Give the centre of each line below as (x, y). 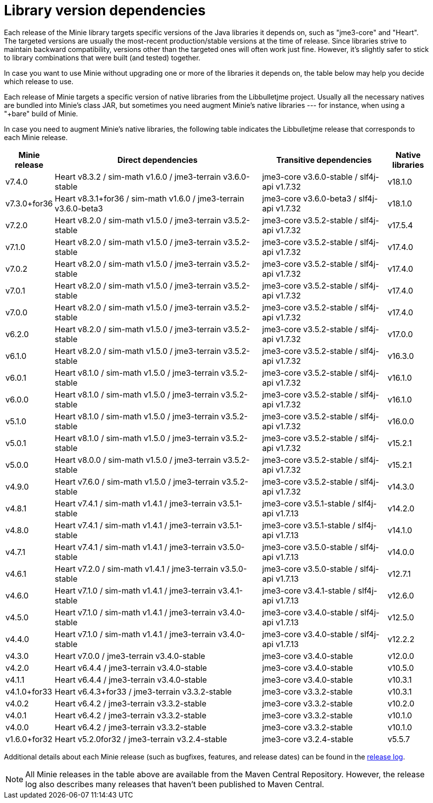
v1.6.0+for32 (29, 739)
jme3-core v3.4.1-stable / (309, 590)
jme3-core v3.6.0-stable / (310, 176)
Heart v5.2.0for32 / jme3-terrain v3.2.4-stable (141, 739)
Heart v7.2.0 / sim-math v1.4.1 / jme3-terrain (136, 569)
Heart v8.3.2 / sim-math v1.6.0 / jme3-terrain (138, 176)
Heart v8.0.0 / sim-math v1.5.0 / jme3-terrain (138, 460)
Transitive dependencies (324, 160)
